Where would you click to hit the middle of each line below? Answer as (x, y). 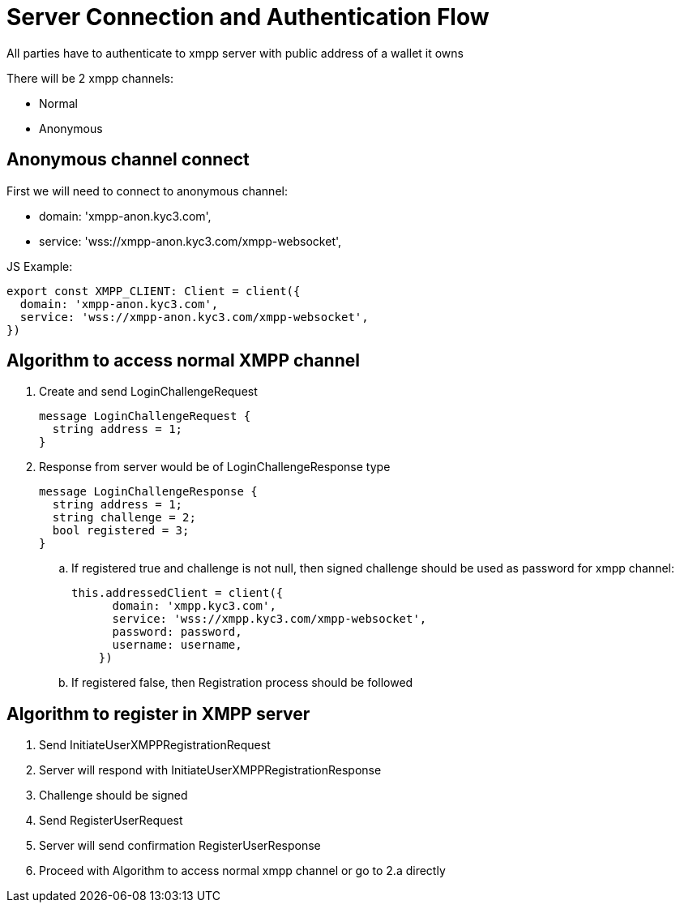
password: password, (177, 632)
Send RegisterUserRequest (111, 821)
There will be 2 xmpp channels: (90, 78)
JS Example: (40, 266)
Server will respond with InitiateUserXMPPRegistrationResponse (210, 770)
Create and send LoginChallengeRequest (148, 392)
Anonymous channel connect (128, 160)
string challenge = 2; (124, 518)
